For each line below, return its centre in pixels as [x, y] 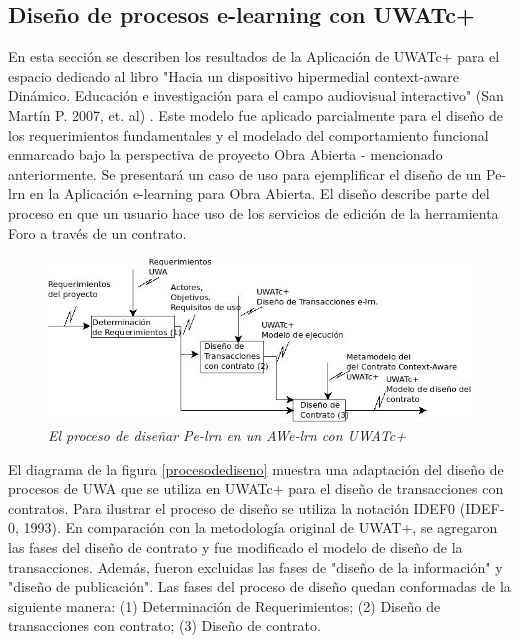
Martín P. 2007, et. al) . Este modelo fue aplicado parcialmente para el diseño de [255, 114]
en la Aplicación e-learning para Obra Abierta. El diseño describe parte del [259, 193]
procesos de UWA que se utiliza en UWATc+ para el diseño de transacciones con [256, 488]
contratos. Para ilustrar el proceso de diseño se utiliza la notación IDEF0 [232, 507]
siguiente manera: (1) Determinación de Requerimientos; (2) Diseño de [224, 605]
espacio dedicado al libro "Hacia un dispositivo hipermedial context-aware [233, 75]
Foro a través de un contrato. [97, 232]
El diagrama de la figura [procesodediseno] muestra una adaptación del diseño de [256, 468]
